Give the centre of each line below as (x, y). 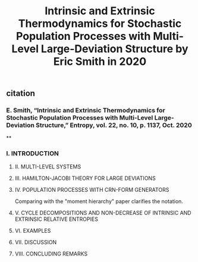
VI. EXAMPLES (33, 230)
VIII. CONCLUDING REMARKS (51, 254)
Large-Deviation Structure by (114, 49)
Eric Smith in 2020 (100, 62)
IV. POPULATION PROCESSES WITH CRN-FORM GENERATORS (92, 189)
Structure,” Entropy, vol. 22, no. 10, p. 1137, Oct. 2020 (114, 125)
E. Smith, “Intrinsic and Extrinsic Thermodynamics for (86, 110)
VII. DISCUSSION (36, 242)
